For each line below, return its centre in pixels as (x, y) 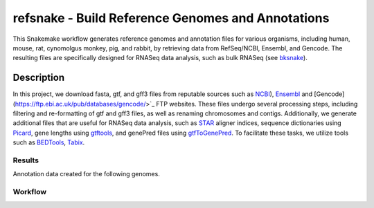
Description (39, 78)
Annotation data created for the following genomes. (87, 174)
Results (26, 160)
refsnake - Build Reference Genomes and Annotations (171, 18)
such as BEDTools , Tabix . (49, 142)
